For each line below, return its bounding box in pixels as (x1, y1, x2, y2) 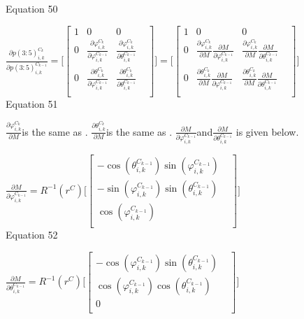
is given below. (236, 124, 299, 139)
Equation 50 (6, 1, 58, 15)
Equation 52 (6, 227, 58, 241)
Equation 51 (6, 97, 58, 111)
